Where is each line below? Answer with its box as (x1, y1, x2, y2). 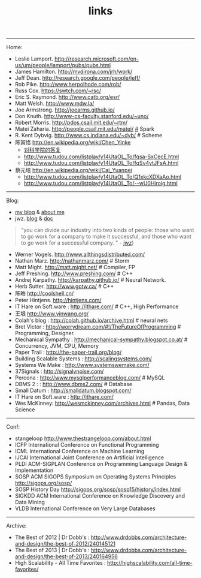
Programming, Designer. (14, 330, 75, 337)
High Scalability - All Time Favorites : (14, 559, 106, 567)
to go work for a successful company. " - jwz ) (20, 239, 134, 246)
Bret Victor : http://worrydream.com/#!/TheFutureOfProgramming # (14, 323, 181, 330)
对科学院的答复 (23, 146, 61, 153)
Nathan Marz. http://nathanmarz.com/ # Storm (14, 257, 130, 264)
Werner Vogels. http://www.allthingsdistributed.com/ (14, 251, 145, 258)
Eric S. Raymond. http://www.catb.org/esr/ (14, 94, 120, 101)
